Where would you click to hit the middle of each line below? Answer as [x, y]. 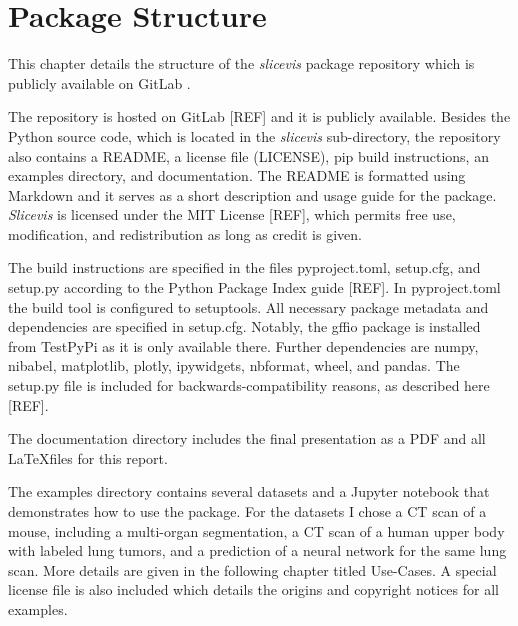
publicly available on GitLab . [99, 82]
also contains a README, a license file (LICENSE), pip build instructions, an [248, 155]
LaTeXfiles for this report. [88, 457]
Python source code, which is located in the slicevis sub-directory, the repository [254, 135]
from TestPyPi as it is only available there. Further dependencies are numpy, [243, 345]
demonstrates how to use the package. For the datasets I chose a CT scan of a [247, 511]
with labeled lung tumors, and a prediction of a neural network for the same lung [257, 550]
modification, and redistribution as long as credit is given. [185, 233]
